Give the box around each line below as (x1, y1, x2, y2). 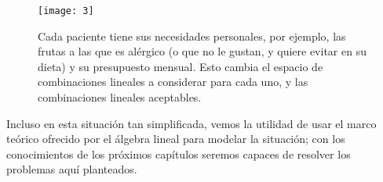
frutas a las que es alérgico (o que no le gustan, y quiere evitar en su (38, 43, 367, 59)
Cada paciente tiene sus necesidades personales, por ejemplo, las (38, 27, 346, 44)
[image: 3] (38, 5, 94, 16)
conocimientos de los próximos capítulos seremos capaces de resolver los (6, 145, 351, 162)
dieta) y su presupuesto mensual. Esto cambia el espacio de (38, 58, 323, 74)
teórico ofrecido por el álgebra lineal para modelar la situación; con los (6, 130, 345, 147)
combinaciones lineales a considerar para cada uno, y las (38, 73, 308, 90)
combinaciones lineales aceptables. (38, 89, 202, 105)
